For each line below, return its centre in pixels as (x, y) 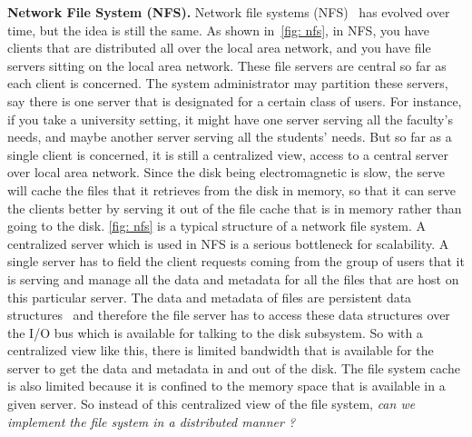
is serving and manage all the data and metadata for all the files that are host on (233, 278)
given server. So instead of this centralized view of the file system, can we (211, 404)
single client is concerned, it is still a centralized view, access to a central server (228, 154)
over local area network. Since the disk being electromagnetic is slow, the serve (226, 172)
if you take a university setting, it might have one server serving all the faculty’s (230, 119)
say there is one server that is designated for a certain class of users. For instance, (235, 100)
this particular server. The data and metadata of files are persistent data (210, 297)
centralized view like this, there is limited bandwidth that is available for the (221, 350)
